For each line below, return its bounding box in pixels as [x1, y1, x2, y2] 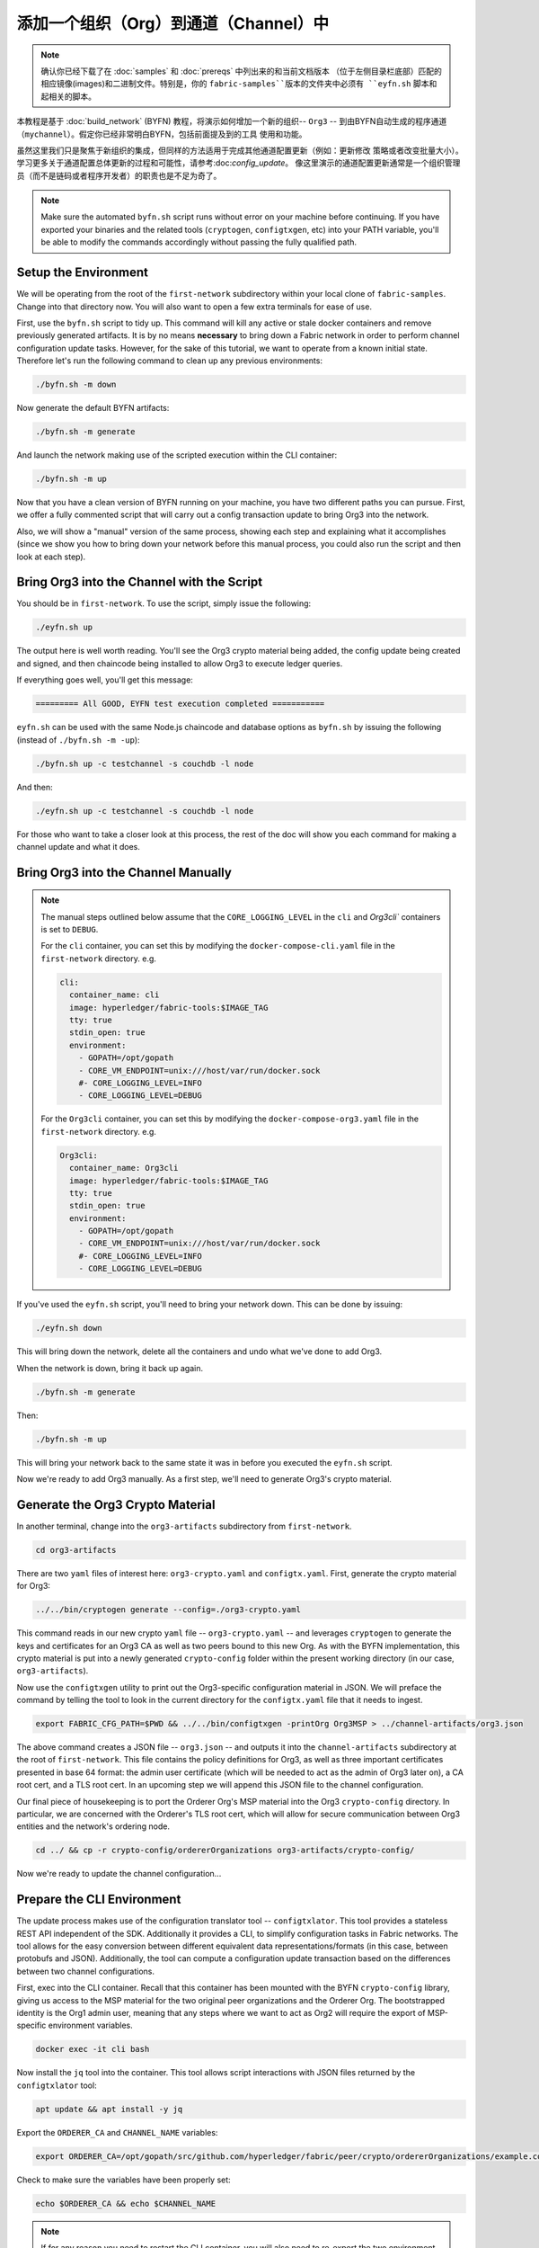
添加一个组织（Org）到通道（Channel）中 [16, 13, 330, 33]
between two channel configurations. [16, 1966, 155, 1976]
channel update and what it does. [16, 841, 141, 852]
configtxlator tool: [16, 2080, 98, 2091]
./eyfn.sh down [35, 1323, 102, 1334]
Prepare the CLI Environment [16, 1892, 181, 1907]
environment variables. [48, 2020, 134, 2031]
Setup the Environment [16, 265, 148, 281]
